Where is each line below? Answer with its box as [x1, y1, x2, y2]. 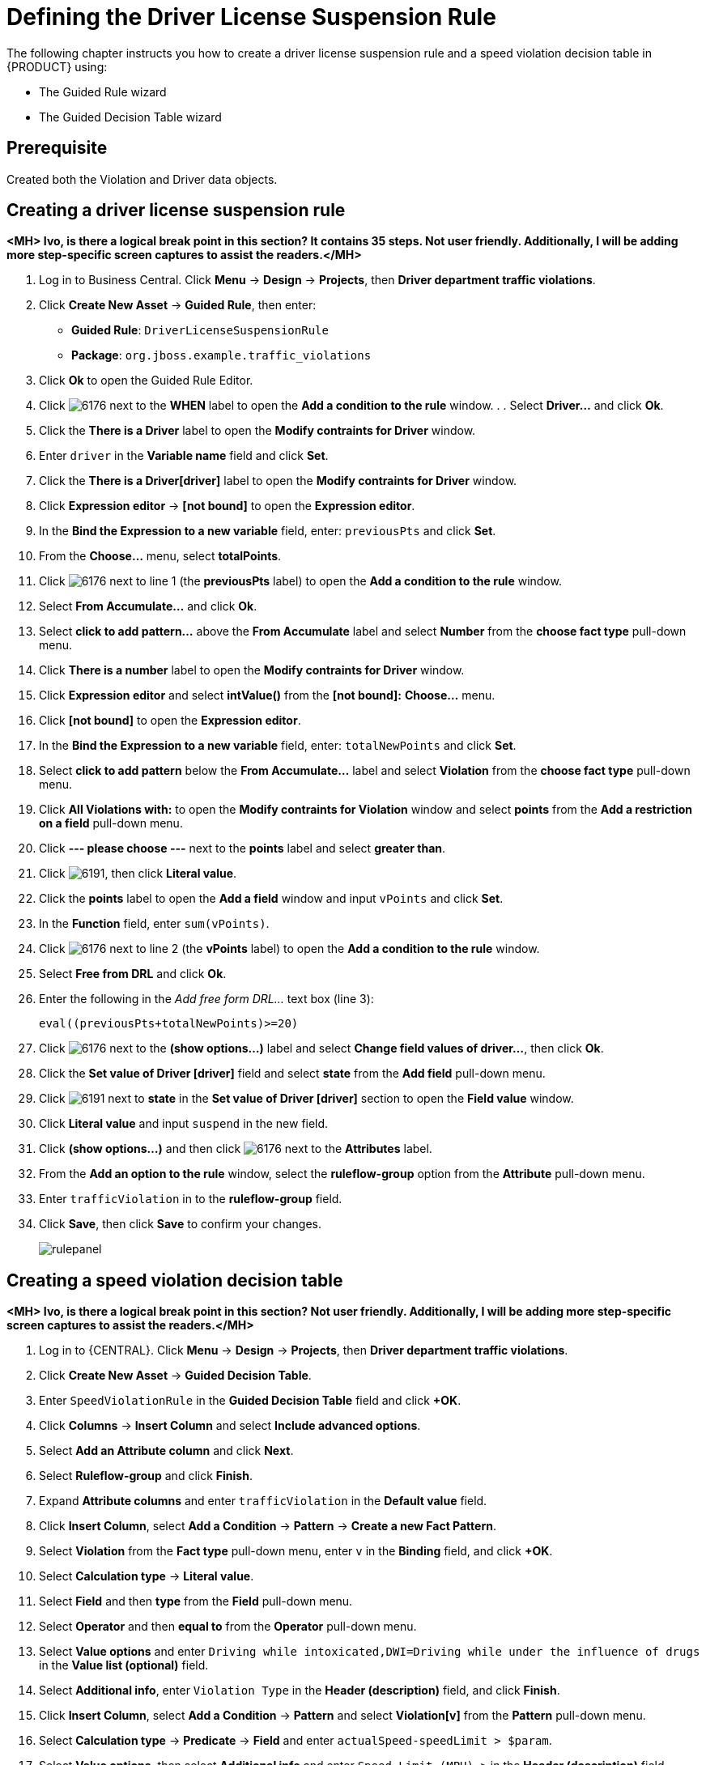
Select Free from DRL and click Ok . [39, 967, 227, 981]
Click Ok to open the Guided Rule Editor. [39, 373, 253, 388]
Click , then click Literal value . [39, 866, 237, 881]
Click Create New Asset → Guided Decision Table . [39, 1368, 312, 1383]
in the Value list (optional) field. [39, 1658, 209, 1673]
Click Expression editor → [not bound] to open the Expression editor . [39, 499, 415, 513]
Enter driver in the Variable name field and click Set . [39, 449, 329, 463]
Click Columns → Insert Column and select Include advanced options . [39, 1418, 421, 1433]
